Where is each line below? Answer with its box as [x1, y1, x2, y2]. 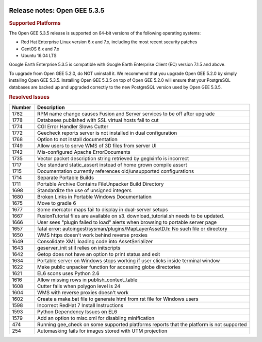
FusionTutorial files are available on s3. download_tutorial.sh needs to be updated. [37, 212, 225, 219]
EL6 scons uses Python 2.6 [37, 270, 99, 277]
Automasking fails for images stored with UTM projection [37, 327, 167, 334]
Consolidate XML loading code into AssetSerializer [37, 238, 153, 245]
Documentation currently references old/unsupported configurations [37, 168, 194, 175]
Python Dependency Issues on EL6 [37, 308, 117, 315]
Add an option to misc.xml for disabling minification [37, 314, 155, 321]
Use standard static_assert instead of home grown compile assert [37, 161, 187, 168]
